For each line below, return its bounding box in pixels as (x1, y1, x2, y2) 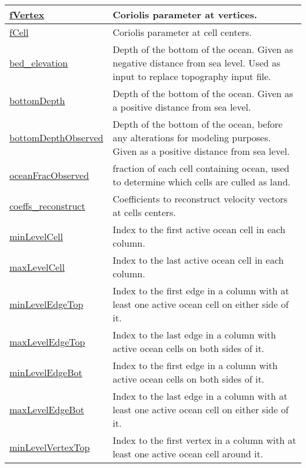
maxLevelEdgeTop (9, 334, 85, 348)
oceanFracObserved (9, 168, 89, 182)
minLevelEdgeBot (9, 365, 82, 379)
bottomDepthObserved (9, 131, 104, 144)
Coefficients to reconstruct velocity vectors (112, 192, 288, 205)
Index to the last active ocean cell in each (112, 253, 284, 267)
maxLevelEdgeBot (9, 403, 84, 416)
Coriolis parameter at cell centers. (112, 25, 252, 39)
